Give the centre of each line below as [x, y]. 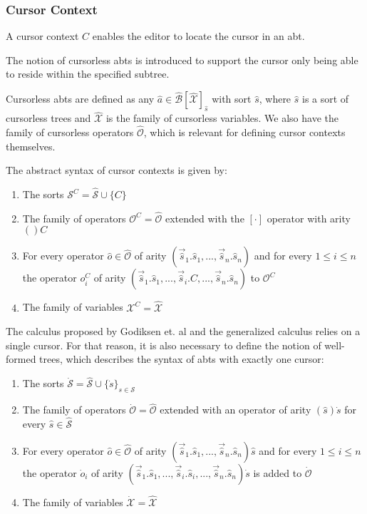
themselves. [31, 146]
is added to [278, 472]
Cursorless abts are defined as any [80, 99]
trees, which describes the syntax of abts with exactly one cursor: [182, 359]
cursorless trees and [48, 118]
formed [21, 359]
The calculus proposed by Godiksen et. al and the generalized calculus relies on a [183, 331]
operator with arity [309, 218]
